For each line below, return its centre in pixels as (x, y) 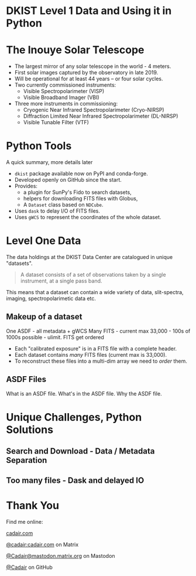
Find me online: (25, 522)
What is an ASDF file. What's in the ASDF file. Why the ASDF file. (84, 393)
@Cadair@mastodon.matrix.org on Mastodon (61, 555)
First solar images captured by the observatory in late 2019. (86, 73)
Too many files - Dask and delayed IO (75, 480)
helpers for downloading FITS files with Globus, (80, 199)
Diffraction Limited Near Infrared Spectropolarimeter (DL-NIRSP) (101, 116)
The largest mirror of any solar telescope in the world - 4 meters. (93, 66)
